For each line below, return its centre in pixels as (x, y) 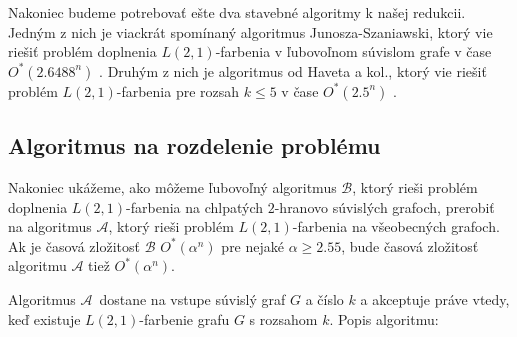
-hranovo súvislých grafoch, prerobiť (384, 206)
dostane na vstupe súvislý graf (192, 298)
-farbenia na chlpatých (195, 206)
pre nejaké (252, 245)
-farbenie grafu (184, 318)
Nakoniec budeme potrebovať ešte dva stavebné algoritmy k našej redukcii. (237, 12)
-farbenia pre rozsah (178, 90)
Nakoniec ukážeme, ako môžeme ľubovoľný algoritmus (172, 186)
